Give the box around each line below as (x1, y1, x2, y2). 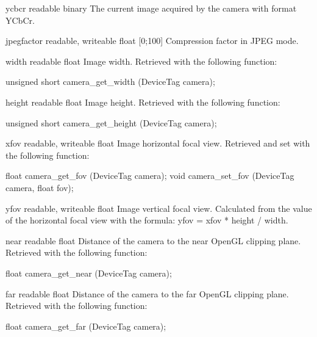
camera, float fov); (5, 181, 74, 194)
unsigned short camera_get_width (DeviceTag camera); (5, 75, 215, 88)
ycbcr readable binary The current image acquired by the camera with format (5, 2, 297, 14)
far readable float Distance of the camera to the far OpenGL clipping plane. (5, 287, 289, 300)
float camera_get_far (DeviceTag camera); (5, 319, 166, 332)
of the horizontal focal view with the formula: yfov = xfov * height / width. (5, 214, 288, 226)
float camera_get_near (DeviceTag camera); (5, 266, 172, 279)
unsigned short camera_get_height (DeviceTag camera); (5, 116, 217, 129)
